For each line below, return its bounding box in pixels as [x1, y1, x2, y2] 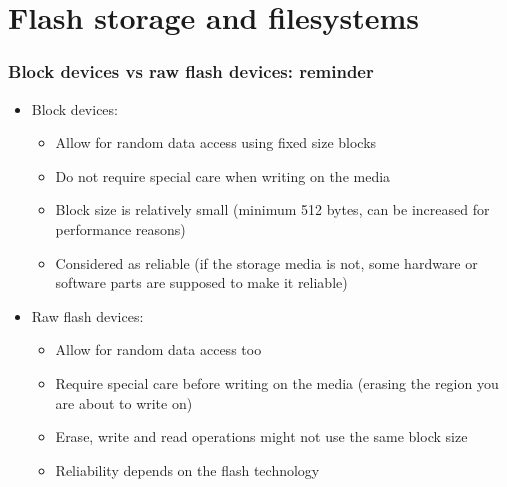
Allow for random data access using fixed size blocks [55, 132, 377, 153]
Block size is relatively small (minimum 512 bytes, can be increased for [55, 199, 490, 220]
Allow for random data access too [55, 339, 262, 360]
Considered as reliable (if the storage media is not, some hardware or [55, 252, 478, 273]
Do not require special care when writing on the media [55, 165, 391, 186]
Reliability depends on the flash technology [55, 459, 320, 480]
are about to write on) [55, 392, 193, 413]
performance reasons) [55, 218, 186, 239]
